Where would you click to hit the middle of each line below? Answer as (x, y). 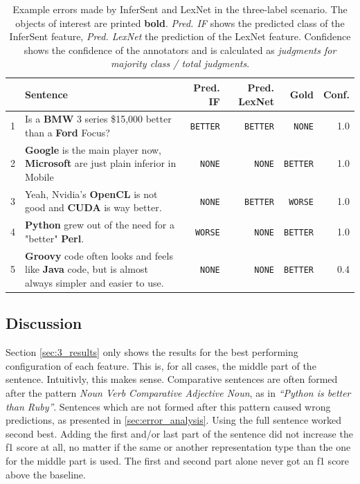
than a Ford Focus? (67, 132)
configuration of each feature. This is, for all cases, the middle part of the (161, 365)
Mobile (39, 177)
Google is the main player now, (93, 149)
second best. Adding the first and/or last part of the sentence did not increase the (179, 433)
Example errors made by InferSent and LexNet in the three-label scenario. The (180, 9)
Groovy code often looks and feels (99, 255)
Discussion (44, 323)
